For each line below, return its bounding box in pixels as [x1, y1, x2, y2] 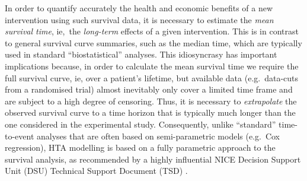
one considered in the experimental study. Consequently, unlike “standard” [5, 118, 276, 130]
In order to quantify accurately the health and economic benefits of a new [5, 2, 273, 14]
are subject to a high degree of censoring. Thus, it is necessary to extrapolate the [5, 94, 297, 107]
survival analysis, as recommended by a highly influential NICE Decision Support [5, 153, 301, 165]
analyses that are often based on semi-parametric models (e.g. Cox [37, 129, 280, 142]
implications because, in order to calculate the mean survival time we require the [5, 59, 299, 72]
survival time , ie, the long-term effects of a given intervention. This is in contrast [5, 25, 299, 37]
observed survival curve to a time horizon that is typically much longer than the [5, 106, 296, 119]
